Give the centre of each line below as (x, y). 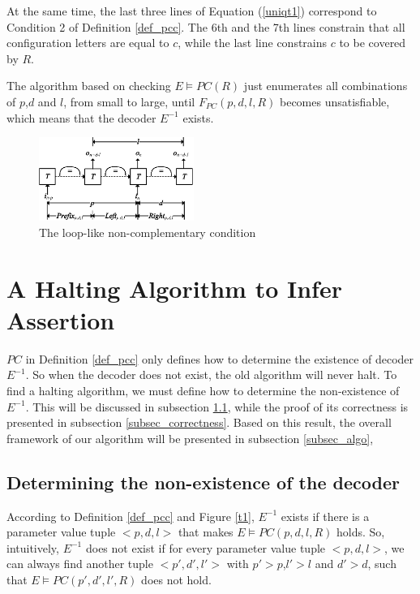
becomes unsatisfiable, (334, 101)
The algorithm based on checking (89, 86)
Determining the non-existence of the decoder (203, 482)
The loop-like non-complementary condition (148, 232)
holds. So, (360, 532)
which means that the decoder (81, 117)
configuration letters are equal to (88, 43)
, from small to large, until (129, 101)
